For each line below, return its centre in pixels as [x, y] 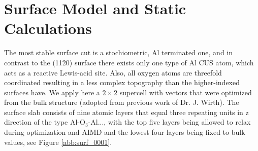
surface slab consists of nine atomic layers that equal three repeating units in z [126, 112]
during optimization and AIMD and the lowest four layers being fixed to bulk [125, 132]
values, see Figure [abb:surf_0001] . [58, 142]
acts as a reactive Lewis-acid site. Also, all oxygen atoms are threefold [113, 72]
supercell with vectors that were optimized [186, 92]
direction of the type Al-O [45, 122]
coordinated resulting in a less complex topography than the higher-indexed [122, 82]
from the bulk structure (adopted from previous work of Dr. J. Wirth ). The [122, 102]
